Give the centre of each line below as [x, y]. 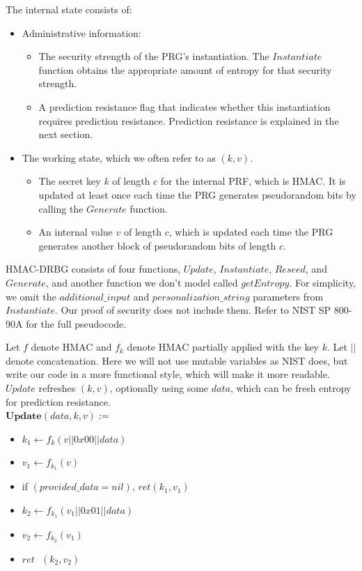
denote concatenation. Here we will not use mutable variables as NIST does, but [177, 360]
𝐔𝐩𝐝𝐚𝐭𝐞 [24, 417]
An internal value [76, 232]
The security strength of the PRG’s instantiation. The [154, 56]
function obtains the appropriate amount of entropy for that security [185, 69]
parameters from [288, 296]
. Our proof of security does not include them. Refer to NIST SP [193, 310]
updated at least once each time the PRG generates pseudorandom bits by [197, 194]
